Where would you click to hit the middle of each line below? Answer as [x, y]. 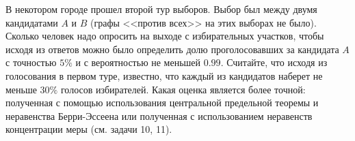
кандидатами [32, 22]
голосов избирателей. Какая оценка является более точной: [183, 89]
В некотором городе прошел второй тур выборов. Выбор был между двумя [161, 9]
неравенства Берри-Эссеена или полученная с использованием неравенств [159, 115]
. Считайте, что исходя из [274, 62]
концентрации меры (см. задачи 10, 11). [89, 129]
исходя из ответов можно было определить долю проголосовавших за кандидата [172, 49]
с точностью [31, 62]
